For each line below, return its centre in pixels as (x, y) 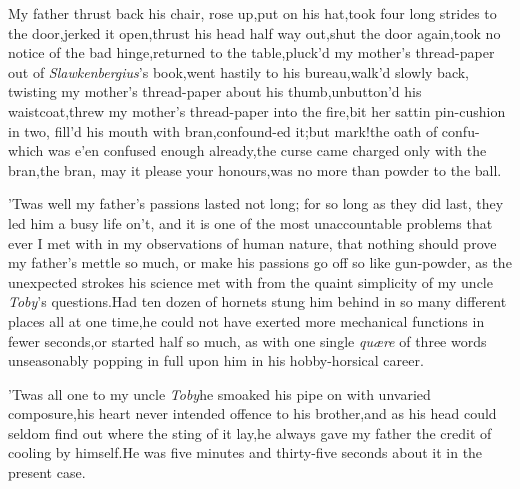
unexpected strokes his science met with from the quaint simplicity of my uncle (250, 281)
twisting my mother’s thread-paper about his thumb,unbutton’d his (215, 91)
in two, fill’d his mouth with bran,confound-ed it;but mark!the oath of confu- (244, 130)
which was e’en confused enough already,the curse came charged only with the (247, 150)
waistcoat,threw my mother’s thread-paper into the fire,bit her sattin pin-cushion (257, 110)
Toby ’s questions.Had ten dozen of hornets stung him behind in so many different (257, 301)
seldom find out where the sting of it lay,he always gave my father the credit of (250, 432)
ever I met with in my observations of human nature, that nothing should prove (252, 242)
